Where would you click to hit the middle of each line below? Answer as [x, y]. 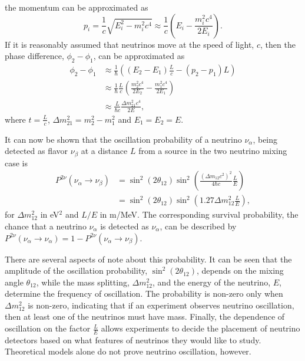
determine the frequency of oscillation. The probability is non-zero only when [144, 293]
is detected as [125, 226]
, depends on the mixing [240, 270]
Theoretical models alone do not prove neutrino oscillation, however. [128, 351]
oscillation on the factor [48, 328]
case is [16, 163]
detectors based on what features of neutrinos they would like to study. [133, 339]
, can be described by [198, 226]
